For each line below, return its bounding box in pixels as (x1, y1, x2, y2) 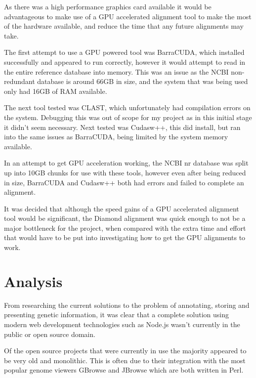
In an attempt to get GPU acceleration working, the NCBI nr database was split (4, 158, 249, 168)
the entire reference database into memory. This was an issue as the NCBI (4, 66, 229, 77)
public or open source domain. (4, 329, 95, 339)
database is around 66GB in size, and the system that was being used (37, 76, 248, 86)
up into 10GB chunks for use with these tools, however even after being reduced (4, 167, 246, 177)
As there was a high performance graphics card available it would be (4, 1, 212, 11)
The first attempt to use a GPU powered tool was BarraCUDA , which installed (4, 47, 245, 57)
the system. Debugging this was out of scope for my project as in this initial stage (4, 112, 252, 122)
